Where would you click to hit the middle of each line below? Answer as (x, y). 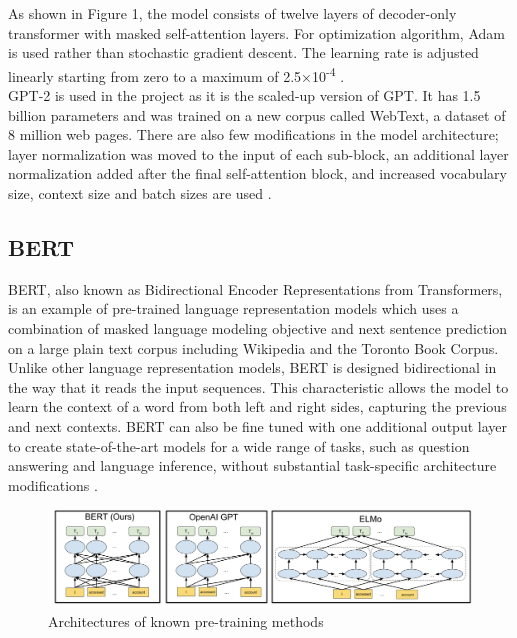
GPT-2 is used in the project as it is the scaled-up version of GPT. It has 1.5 (244, 95)
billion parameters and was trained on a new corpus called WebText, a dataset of (257, 114)
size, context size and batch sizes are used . (140, 193)
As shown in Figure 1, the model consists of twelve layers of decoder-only (232, 13)
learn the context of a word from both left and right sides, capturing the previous (257, 406)
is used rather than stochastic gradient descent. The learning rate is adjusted (243, 52)
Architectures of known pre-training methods (186, 621)
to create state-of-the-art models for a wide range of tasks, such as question (239, 445)
